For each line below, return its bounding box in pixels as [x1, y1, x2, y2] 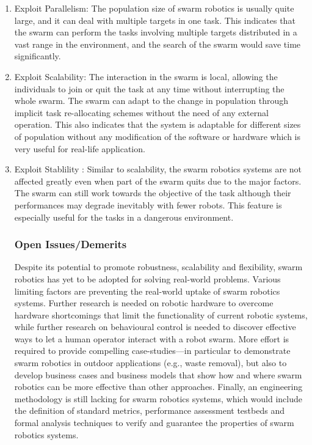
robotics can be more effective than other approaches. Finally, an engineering [14, 380, 303, 393]
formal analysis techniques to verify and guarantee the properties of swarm [14, 416, 294, 429]
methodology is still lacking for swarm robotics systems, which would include [14, 392, 302, 405]
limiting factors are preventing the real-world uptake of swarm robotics [14, 284, 280, 297]
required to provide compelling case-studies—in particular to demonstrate [14, 344, 291, 357]
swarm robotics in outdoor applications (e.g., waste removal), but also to [14, 356, 287, 369]
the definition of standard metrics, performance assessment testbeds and [14, 404, 285, 417]
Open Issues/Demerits [14, 237, 127, 252]
